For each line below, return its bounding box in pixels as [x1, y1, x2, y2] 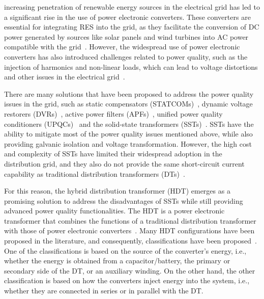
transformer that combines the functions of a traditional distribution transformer [4, 215, 256, 226]
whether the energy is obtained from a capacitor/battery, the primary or [4, 255, 230, 266]
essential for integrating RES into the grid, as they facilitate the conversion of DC [4, 21, 259, 32]
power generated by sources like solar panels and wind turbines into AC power [4, 31, 249, 42]
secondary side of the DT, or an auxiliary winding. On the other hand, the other [4, 265, 255, 276]
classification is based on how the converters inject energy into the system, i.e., [4, 275, 250, 286]
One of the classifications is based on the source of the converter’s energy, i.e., [4, 245, 247, 256]
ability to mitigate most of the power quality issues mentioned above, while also [4, 128, 253, 139]
